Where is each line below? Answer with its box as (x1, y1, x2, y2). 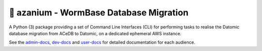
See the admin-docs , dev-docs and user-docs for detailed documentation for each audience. (9, 39, 196, 45)
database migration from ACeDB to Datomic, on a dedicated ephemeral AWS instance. (9, 30, 181, 36)
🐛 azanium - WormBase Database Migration (9, 7, 189, 18)
